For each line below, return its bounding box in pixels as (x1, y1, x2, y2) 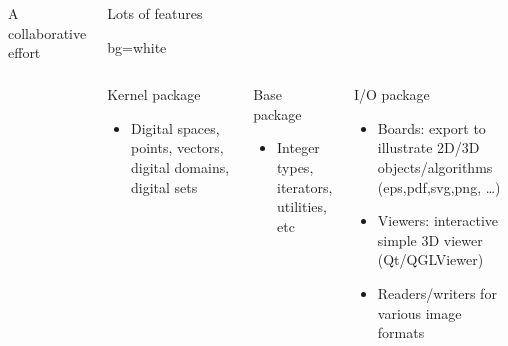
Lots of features (107, 3, 203, 23)
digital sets (131, 176, 198, 197)
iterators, (277, 176, 333, 197)
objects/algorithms (377, 156, 493, 177)
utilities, (277, 196, 327, 217)
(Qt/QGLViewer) (377, 249, 484, 270)
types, (277, 156, 314, 177)
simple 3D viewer (377, 229, 483, 250)
